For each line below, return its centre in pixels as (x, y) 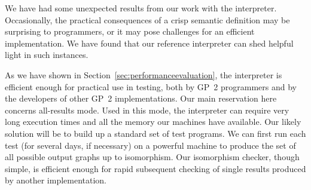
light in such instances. (47, 55)
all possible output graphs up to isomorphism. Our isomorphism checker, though (152, 157)
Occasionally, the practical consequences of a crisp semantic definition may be (147, 19)
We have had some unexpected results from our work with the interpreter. (141, 8)
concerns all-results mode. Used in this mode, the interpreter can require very (147, 110)
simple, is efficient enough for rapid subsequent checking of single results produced (155, 168)
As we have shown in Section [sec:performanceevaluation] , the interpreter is (144, 74)
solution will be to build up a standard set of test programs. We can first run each (155, 133)
